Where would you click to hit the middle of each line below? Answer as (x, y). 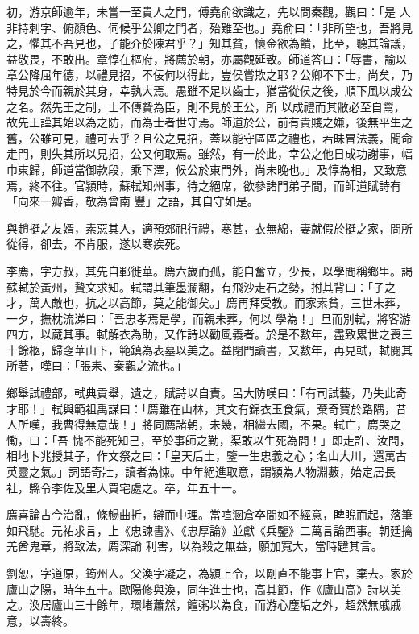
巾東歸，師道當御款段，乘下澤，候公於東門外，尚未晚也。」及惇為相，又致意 (207, 169)
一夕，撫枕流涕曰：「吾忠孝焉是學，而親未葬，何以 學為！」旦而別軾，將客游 (209, 318)
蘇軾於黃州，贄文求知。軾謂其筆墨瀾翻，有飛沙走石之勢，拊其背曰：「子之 (201, 286)
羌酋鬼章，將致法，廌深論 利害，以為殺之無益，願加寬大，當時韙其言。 (195, 546)
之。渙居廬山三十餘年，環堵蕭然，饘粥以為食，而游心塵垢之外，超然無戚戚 (204, 605)
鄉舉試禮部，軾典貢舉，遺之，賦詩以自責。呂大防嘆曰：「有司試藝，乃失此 (201, 393)
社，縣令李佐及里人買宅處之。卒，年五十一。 (125, 487)
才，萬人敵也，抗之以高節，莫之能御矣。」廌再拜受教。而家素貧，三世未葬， (207, 302)
